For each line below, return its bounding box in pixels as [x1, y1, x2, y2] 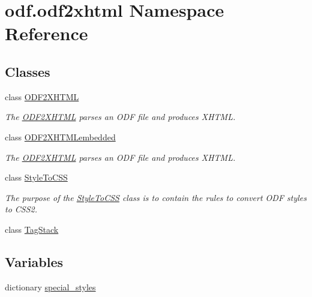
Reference [5, 21, 88, 46]
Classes [5, 62, 50, 80]
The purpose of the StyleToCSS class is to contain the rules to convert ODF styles [5, 191, 307, 203]
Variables [5, 252, 64, 271]
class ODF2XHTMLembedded [5, 130, 116, 143]
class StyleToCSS [5, 171, 68, 184]
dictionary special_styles [5, 280, 96, 293]
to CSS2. [5, 203, 38, 215]
